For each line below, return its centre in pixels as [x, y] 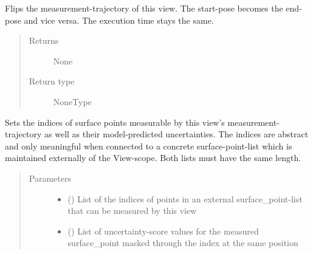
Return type [52, 81]
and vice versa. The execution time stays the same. [119, 20]
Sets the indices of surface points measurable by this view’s [115, 122]
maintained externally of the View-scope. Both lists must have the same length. [153, 158]
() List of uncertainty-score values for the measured [163, 231]
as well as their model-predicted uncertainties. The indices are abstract [177, 134]
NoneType [72, 101]
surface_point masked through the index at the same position [183, 243]
